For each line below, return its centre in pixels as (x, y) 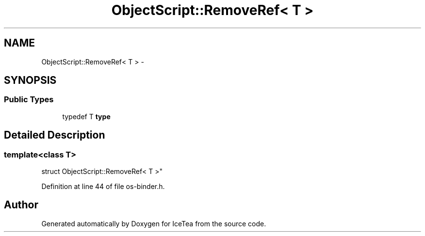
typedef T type (86, 116)
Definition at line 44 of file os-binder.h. (103, 187)
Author (21, 205)
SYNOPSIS (30, 80)
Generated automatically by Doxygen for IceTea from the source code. (154, 223)
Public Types (29, 100)
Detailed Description (55, 135)
